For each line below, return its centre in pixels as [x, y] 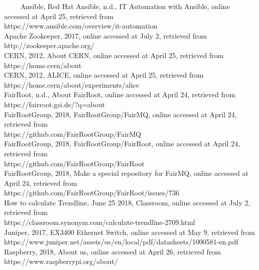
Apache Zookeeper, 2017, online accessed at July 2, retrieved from [106, 35]
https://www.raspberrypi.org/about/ [61, 261]
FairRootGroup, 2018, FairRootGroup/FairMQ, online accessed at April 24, [120, 114]
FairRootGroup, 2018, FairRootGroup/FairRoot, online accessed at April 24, [122, 144]
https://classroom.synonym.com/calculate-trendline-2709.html [100, 222]
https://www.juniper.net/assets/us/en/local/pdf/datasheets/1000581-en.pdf [121, 242]
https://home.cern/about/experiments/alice [72, 84]
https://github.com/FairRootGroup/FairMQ [73, 133]
